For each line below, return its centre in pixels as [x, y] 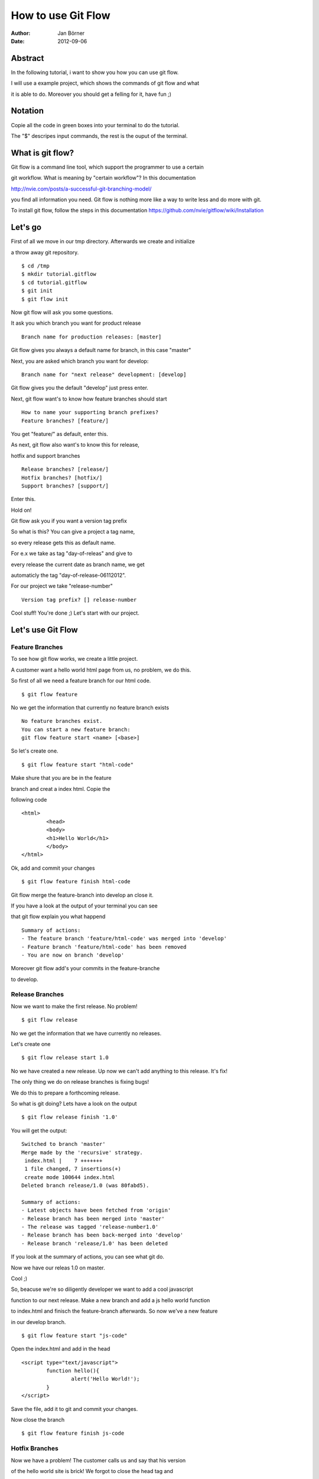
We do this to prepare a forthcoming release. [66, 1093]
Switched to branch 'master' [64, 1144]
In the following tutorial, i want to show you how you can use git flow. [95, 72]
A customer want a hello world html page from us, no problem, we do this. [101, 670]
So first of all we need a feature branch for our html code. [81, 681]
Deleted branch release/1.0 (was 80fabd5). [85, 1186]
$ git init [37, 291]
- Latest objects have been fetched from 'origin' [96, 1210]
